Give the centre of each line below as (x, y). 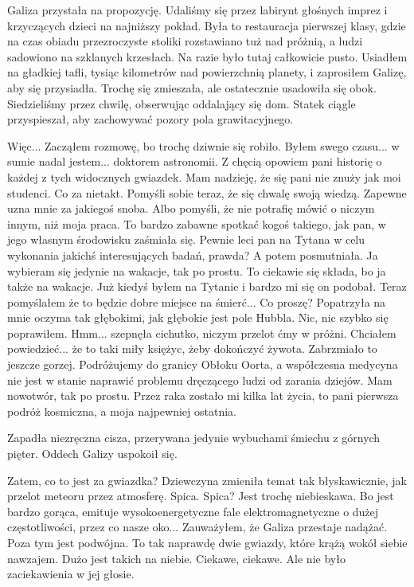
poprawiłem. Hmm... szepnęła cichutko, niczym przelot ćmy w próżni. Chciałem (202, 333)
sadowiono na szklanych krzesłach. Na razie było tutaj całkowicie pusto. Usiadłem (207, 56)
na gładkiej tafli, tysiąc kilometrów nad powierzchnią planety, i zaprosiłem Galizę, (207, 72)
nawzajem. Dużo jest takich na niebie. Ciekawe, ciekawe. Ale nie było (176, 558)
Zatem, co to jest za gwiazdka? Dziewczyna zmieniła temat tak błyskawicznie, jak (207, 480)
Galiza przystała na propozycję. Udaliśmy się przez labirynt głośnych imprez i (197, 10)
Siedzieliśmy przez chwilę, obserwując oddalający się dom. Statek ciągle (182, 103)
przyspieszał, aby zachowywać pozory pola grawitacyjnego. (150, 119)
